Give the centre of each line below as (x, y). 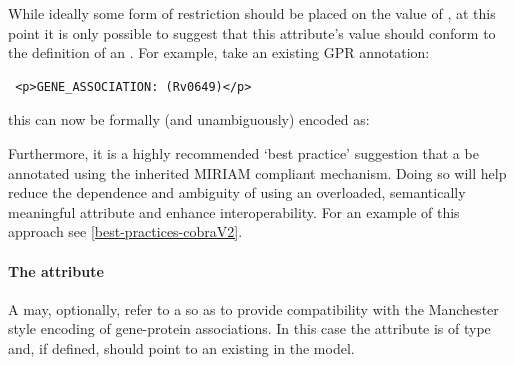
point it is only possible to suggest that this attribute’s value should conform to (252, 32)
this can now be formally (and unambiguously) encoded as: (189, 119)
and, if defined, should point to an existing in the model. (181, 347)
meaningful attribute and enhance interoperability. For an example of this (234, 211)
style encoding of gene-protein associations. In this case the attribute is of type (249, 328)
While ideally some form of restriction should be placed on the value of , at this (252, 13)
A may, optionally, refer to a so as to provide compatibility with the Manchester (253, 308)
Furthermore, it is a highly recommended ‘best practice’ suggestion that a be (243, 152)
